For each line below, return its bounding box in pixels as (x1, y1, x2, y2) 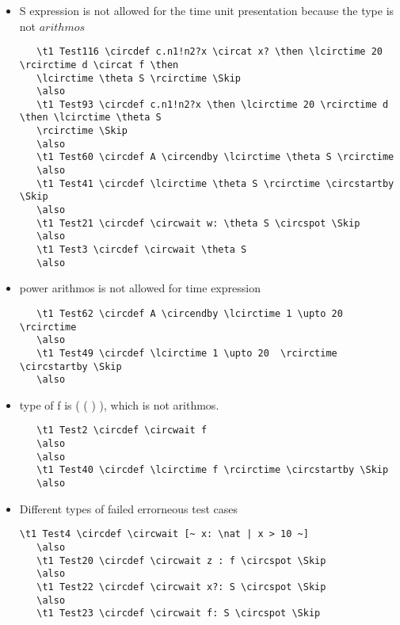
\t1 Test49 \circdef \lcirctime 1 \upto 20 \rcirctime (36, 347, 337, 359)
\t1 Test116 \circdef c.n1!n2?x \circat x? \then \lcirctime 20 (36, 46, 383, 58)
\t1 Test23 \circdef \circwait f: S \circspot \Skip (36, 608, 321, 619)
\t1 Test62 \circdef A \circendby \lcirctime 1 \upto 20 (36, 307, 343, 319)
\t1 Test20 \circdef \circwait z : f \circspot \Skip (36, 554, 326, 566)
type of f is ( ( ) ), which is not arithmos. (19, 396, 219, 413)
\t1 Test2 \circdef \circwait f (36, 425, 208, 436)
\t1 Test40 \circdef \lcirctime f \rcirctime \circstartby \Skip (36, 464, 389, 476)
